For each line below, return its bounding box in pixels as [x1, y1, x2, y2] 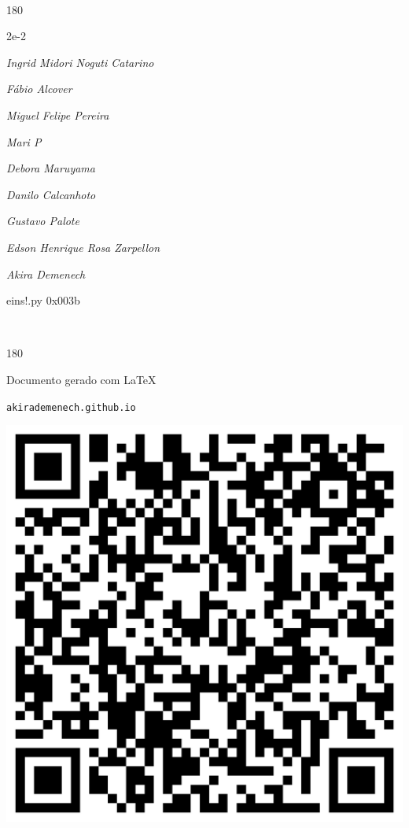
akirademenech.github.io [6, 401, 136, 413]
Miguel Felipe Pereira [6, 106, 109, 123]
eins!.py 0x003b [6, 292, 80, 309]
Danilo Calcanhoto [6, 186, 96, 202]
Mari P [6, 133, 42, 150]
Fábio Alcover [6, 80, 72, 97]
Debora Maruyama [6, 160, 95, 176]
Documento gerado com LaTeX [6, 371, 157, 387]
